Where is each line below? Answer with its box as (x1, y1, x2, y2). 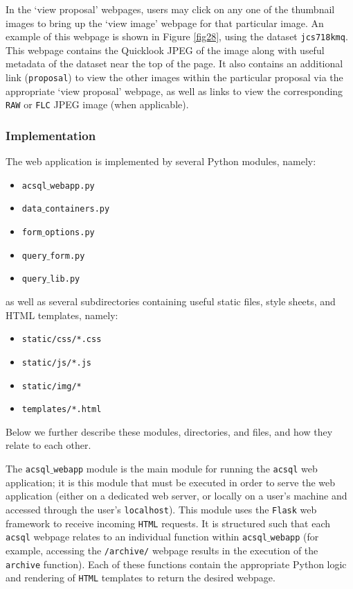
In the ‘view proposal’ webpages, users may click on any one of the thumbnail (6, 2, 335, 16)
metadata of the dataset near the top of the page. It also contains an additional (6, 56, 343, 71)
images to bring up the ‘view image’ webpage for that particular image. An (6, 15, 324, 30)
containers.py (45, 204, 110, 214)
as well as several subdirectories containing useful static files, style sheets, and (6, 294, 336, 309)
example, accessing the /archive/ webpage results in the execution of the (6, 543, 318, 557)
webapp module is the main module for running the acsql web (53, 461, 318, 476)
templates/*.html (21, 404, 102, 415)
